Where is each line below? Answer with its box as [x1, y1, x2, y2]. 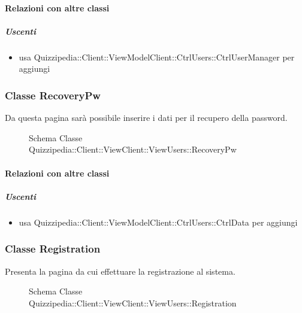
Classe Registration [5, 241, 101, 256]
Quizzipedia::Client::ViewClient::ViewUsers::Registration [29, 296, 237, 309]
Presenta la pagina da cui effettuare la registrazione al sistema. [5, 265, 235, 277]
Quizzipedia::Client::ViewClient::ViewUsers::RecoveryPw [29, 143, 237, 156]
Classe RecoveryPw [5, 87, 101, 102]
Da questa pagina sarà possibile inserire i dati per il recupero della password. [5, 111, 288, 124]
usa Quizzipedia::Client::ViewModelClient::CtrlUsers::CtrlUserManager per [19, 50, 295, 63]
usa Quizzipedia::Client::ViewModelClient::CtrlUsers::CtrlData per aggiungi [19, 215, 298, 228]
